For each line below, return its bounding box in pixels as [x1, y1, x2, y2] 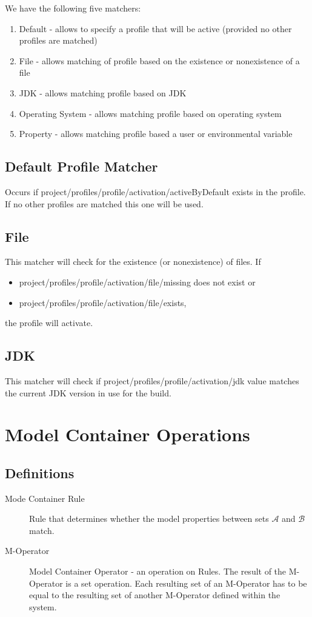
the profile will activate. [5, 316, 93, 329]
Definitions [5, 463, 75, 482]
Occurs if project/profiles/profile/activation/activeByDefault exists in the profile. [5, 185, 306, 198]
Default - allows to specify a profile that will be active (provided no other [19, 22, 292, 35]
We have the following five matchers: [5, 2, 141, 14]
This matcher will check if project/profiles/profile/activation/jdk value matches [5, 374, 299, 387]
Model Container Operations [5, 422, 250, 447]
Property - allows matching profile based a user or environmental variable [19, 127, 293, 140]
